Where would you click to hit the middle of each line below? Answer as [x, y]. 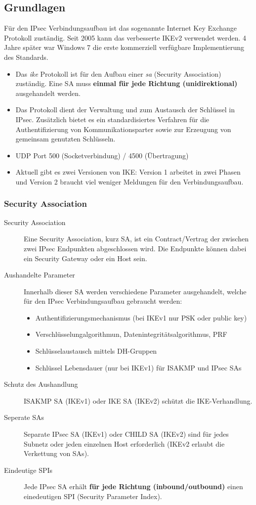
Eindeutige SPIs [28, 470]
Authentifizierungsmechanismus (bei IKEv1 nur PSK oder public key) [141, 317]
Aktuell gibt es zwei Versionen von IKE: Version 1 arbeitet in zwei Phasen [128, 172]
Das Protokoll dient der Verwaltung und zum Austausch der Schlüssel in [125, 110]
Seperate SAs [24, 417]
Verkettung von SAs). [56, 453]
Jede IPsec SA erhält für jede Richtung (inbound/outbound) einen [133, 486]
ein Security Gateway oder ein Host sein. [85, 258]
